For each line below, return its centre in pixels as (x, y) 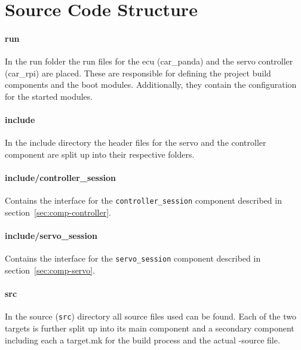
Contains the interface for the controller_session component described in (143, 200)
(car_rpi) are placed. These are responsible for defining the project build (138, 73)
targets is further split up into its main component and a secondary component (150, 328)
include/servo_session (51, 236)
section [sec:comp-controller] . (58, 212)
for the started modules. (49, 96)
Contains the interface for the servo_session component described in (133, 258)
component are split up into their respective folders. (100, 154)
